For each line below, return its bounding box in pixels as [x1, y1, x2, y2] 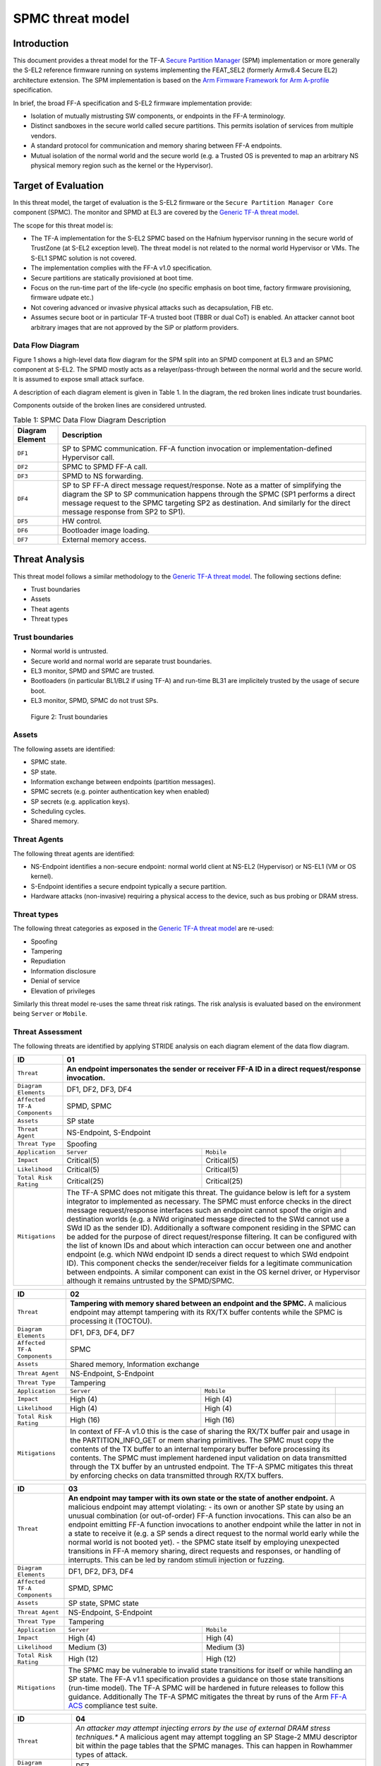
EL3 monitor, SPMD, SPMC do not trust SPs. [30, 697, 159, 705]
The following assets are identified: [13, 745, 116, 753]
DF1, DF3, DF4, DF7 [69, 1327, 135, 1337]
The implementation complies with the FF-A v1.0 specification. [30, 263, 212, 272]
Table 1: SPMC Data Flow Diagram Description [13, 415, 167, 425]
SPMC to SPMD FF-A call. [62, 462, 148, 472]
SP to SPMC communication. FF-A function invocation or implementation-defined [62, 444, 332, 454]
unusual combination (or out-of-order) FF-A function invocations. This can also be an [68, 1510, 352, 1520]
